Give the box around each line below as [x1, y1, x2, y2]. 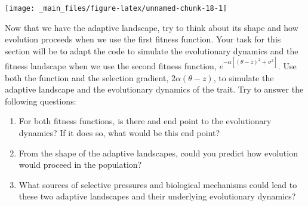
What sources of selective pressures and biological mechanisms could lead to [19, 178, 297, 190]
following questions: [5, 94, 76, 107]
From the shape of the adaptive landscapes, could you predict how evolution [19, 146, 298, 159]
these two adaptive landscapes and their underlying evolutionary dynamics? [19, 190, 296, 202]
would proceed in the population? [19, 158, 142, 171]
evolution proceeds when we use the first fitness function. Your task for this [5, 33, 281, 45]
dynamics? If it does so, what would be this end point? [19, 126, 220, 139]
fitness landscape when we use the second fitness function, [5, 59, 217, 72]
